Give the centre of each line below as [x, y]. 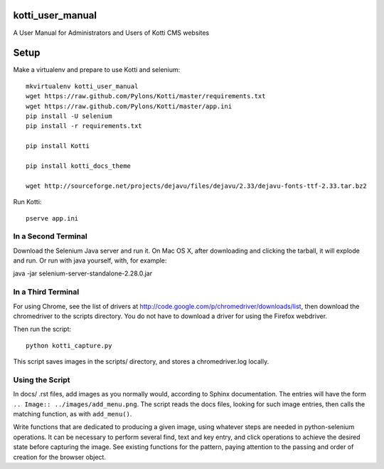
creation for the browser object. [60, 457]
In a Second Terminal [50, 236]
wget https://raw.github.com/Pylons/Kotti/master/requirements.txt [146, 96]
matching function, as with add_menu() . [73, 414]
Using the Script [42, 379]
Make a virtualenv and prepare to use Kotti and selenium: [97, 70]
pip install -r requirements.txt [84, 126]
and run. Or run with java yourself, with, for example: [90, 260]
